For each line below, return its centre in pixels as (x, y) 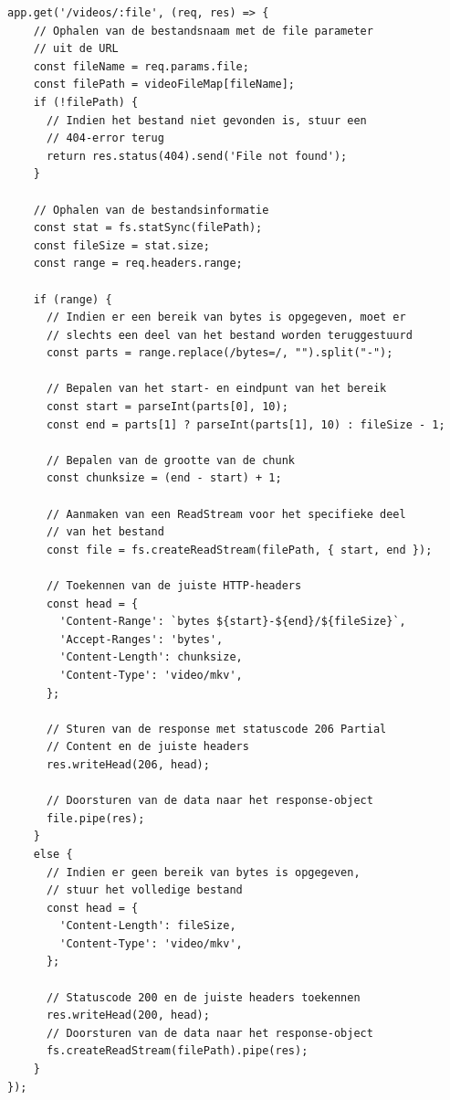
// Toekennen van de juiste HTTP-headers (174, 586)
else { (53, 854)
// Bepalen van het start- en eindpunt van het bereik (216, 389)
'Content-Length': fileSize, (148, 926)
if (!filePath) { (86, 102)
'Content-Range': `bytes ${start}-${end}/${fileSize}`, (233, 622)
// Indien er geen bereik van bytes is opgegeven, (203, 872)
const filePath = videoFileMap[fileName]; (164, 85)
